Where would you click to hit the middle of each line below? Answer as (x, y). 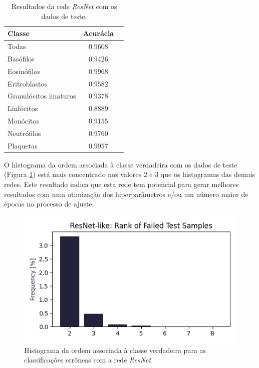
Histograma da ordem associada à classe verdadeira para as (115, 350)
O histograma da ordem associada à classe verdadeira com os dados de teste (121, 164)
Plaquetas (23, 145)
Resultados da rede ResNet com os (64, 6)
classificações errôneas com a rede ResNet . (89, 360)
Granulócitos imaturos (42, 96)
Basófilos (21, 58)
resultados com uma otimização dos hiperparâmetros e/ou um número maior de (126, 194)
